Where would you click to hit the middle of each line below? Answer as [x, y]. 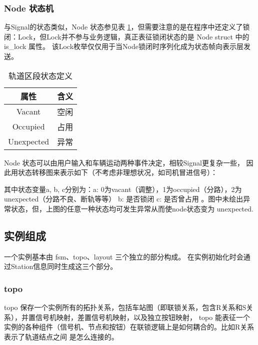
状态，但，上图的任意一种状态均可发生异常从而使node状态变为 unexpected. [132, 208]
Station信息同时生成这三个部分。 [64, 266]
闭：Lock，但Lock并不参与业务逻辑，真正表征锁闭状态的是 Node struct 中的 [127, 36]
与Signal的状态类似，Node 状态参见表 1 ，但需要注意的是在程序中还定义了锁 [127, 27]
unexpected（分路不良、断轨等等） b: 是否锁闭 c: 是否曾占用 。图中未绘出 [124, 199]
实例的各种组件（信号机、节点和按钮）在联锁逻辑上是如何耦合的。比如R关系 [129, 327]
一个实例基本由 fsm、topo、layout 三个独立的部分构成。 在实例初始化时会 [124, 256]
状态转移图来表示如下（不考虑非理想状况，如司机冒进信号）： [117, 172]
